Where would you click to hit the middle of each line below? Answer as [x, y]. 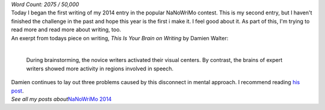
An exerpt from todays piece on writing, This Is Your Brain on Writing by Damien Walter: [120, 38]
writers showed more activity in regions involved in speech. [100, 69]
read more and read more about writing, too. [66, 29]
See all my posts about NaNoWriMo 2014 [61, 99]
